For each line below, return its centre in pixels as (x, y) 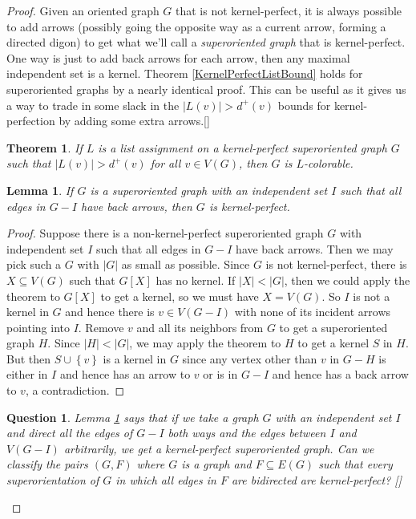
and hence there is (110, 312)
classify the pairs (47, 464)
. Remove (101, 327)
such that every (355, 464)
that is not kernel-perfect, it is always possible (289, 10)
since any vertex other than (250, 358)
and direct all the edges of (70, 433)
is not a (372, 296)
